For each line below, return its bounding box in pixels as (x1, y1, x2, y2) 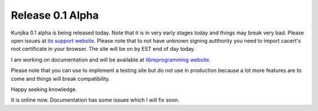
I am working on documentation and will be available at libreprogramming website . (11, 56, 211, 63)
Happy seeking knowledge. (11, 85, 77, 93)
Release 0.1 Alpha (11, 9, 99, 22)
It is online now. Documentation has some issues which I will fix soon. (11, 96, 180, 103)
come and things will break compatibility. (11, 75, 110, 82)
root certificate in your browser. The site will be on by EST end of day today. (11, 46, 196, 53)
